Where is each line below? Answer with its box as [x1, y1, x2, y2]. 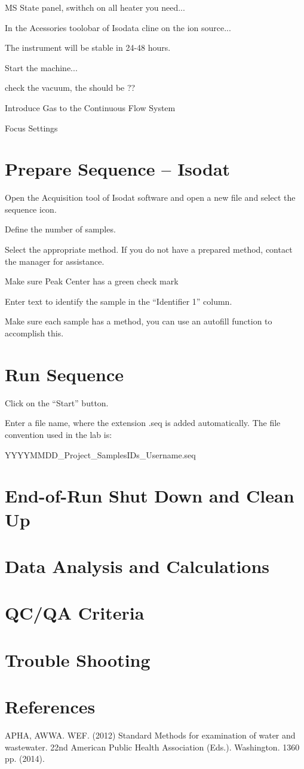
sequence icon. [5, 203, 57, 215]
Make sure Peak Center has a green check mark [5, 275, 179, 287]
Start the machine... [5, 61, 78, 73]
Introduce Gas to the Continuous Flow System [5, 101, 176, 114]
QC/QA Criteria [5, 601, 145, 625]
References [5, 694, 96, 718]
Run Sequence [5, 361, 124, 386]
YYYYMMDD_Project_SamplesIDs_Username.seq [5, 448, 196, 461]
